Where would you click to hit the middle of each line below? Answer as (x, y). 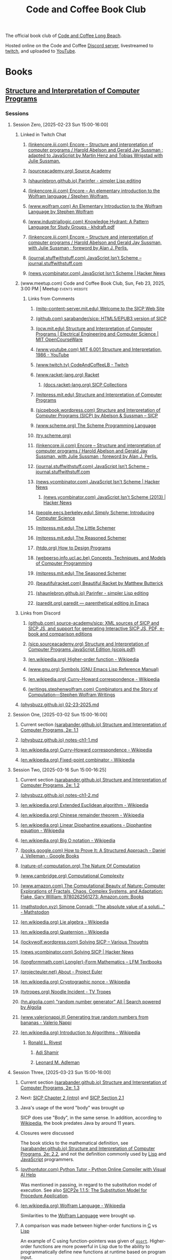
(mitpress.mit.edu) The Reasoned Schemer (81, 538)
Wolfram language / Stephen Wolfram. (68, 196)
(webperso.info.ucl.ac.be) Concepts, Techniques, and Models (101, 558)
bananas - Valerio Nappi (46, 1023)
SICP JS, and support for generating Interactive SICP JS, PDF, (93, 628)
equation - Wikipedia (42, 830)
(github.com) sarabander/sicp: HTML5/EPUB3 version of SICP (101, 319)
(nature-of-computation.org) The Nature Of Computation (80, 866)
